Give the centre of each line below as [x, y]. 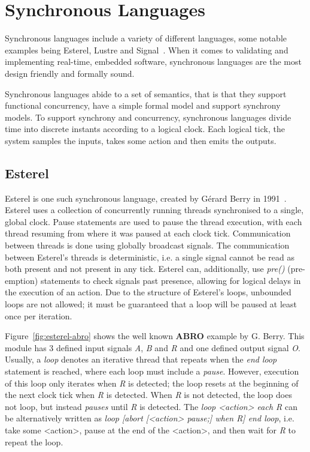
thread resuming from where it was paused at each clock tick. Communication [148, 233]
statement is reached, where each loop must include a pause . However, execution [152, 371]
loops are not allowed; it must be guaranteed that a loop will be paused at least [151, 304]
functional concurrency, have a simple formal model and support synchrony [143, 105]
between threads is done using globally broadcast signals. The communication [147, 245]
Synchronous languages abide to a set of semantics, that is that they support [146, 93]
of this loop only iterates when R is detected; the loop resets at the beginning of [152, 383]
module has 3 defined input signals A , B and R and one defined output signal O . [153, 347]
